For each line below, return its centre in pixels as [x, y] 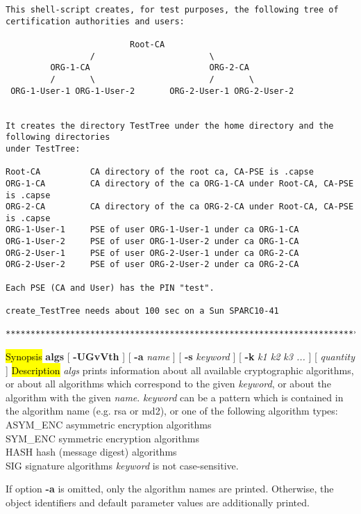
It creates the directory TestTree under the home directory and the [170, 126]
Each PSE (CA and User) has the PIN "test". [110, 288]
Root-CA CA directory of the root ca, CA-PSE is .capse [160, 172]
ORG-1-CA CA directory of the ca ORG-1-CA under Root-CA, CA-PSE [180, 183]
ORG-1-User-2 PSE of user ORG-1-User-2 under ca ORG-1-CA [152, 242]
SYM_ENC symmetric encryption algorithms [102, 438]
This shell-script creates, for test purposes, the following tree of [172, 10]
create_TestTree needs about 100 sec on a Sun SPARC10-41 [142, 311]
